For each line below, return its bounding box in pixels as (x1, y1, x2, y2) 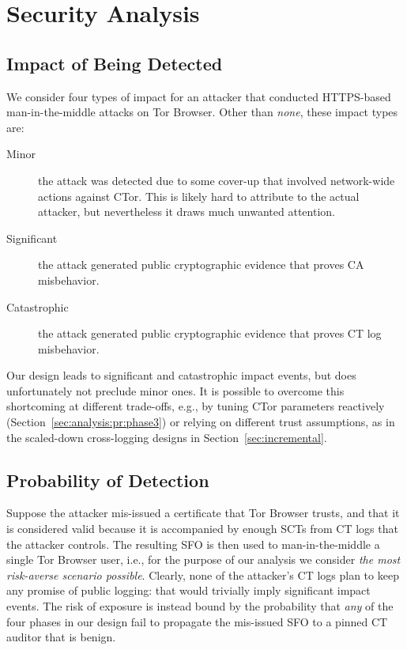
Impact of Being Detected (6, 51, 223, 75)
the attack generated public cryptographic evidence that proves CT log (38, 325, 382, 342)
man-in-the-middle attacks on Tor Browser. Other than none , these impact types (6, 104, 398, 120)
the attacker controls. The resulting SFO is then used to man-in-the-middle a (6, 535, 380, 552)
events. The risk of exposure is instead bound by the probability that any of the (6, 598, 394, 614)
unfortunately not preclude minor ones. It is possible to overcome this (6, 382, 345, 399)
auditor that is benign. (6, 629, 116, 645)
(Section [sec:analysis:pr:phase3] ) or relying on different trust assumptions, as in (6, 414, 395, 430)
